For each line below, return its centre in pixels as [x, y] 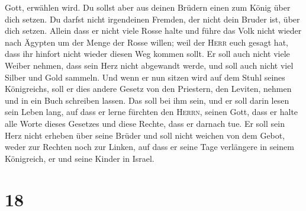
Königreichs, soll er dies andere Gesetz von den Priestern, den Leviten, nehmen [148, 89]
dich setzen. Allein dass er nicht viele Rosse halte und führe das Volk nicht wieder [153, 31]
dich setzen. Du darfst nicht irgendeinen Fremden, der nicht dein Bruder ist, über [152, 19]
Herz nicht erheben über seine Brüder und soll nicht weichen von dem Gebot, [145, 135]
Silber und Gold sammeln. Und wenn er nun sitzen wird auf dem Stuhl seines [145, 77]
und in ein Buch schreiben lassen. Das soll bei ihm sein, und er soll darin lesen [147, 100]
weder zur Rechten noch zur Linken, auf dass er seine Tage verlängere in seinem [149, 147]
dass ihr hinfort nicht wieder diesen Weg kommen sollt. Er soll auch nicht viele [147, 54]
